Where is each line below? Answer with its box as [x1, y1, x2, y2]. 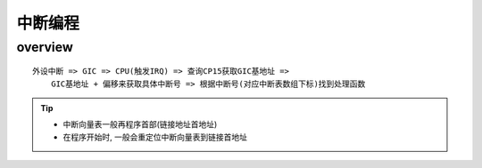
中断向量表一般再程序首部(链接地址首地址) [62, 119, 218, 130]
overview [16, 39, 73, 55]
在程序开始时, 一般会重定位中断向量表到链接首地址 [62, 132, 247, 142]
